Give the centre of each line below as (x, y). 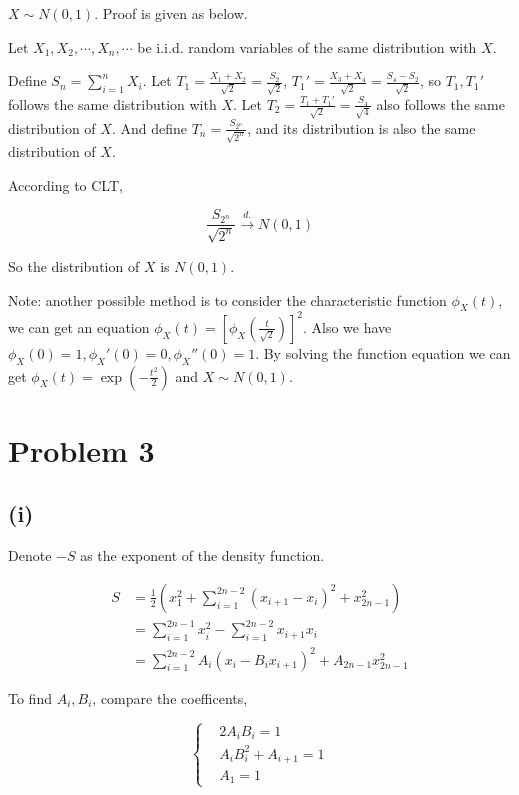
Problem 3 (81, 449)
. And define (149, 127)
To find (30, 697)
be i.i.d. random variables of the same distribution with (307, 46)
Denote (30, 555)
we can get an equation (79, 326)
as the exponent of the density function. (202, 555)
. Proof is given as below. (171, 13)
